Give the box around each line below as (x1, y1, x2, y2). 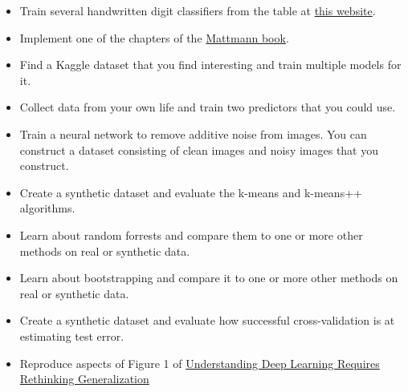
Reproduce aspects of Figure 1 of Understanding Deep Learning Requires (19, 354, 380, 371)
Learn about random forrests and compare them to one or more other (19, 226, 363, 243)
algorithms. (19, 200, 75, 216)
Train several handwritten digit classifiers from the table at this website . (19, 2, 376, 18)
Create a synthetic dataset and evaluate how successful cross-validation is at (19, 312, 395, 329)
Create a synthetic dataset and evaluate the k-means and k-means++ (19, 184, 362, 200)
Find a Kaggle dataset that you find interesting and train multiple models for (19, 56, 402, 73)
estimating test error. (19, 327, 124, 344)
